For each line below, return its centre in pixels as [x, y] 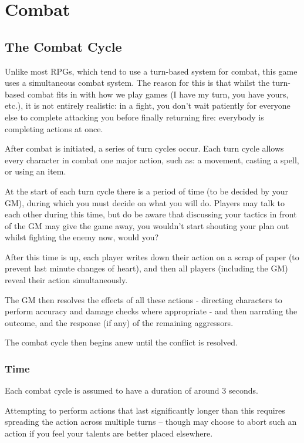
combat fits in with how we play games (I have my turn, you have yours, [158, 94]
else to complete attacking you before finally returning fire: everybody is [134, 117]
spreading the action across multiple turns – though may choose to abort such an [151, 422]
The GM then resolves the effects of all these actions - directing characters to [143, 299]
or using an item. [36, 171]
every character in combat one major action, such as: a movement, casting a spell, [152, 160]
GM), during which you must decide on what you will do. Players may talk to [145, 202]
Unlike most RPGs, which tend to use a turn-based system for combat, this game [151, 71]
